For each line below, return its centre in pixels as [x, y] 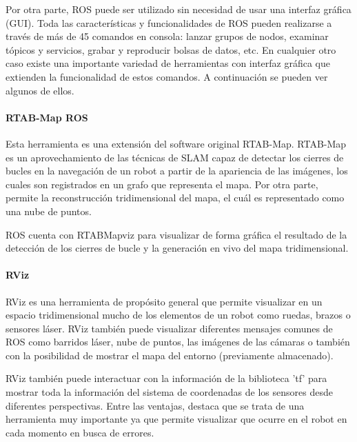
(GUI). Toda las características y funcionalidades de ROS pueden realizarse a [169, 22]
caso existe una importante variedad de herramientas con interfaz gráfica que [168, 63]
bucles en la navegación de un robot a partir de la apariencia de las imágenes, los [177, 171]
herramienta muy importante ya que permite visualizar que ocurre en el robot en [176, 419]
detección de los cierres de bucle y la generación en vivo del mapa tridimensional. [177, 248]
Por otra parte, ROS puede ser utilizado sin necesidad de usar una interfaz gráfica [178, 9]
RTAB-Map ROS [47, 117]
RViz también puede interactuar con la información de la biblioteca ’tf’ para [166, 378]
